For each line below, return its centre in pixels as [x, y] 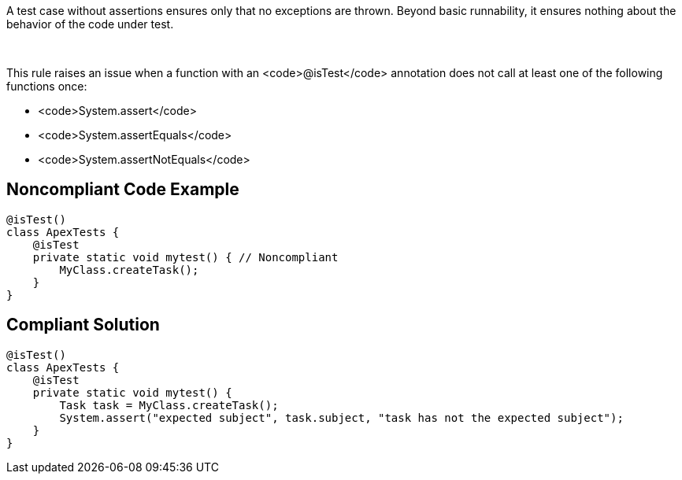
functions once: [47, 86]
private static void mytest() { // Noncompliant [185, 257]
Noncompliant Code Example [123, 190]
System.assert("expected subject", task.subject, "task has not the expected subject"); [341, 417]
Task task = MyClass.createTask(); [169, 405]
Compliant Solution [83, 325]
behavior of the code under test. [90, 24]
